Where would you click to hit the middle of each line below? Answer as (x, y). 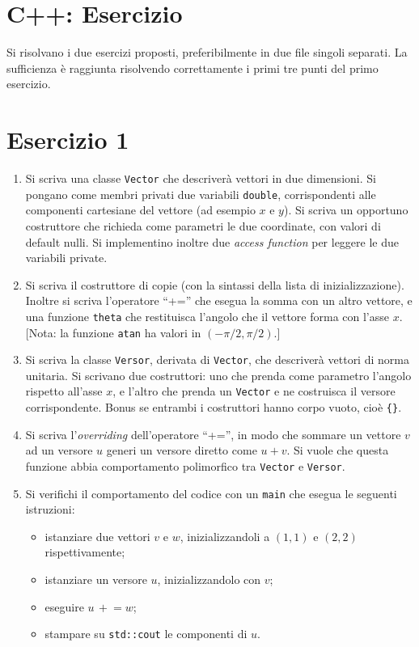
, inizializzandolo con (209, 579)
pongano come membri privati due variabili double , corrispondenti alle (201, 194)
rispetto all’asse (64, 391)
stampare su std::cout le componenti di (146, 634)
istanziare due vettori (97, 536)
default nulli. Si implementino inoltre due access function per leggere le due (212, 241)
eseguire (64, 606)
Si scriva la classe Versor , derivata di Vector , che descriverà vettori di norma (217, 359)
